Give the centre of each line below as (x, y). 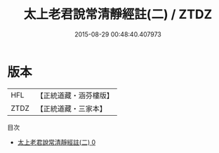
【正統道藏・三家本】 (72, 108)
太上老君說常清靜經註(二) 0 (57, 142)
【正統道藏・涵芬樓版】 (75, 95)
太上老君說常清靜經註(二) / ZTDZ (118, 14)
